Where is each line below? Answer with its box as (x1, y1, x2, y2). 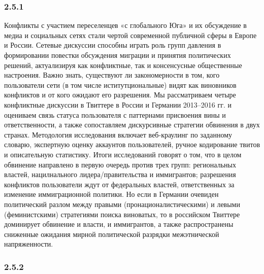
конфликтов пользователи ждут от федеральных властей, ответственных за (4, 179, 235, 189)
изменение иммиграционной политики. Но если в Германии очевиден (4, 189, 219, 199)
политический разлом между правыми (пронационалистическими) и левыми (4, 198, 240, 209)
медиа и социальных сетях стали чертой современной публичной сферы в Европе (4, 29, 257, 40)
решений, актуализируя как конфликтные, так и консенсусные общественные (4, 59, 242, 70)
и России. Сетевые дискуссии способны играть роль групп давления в (4, 40, 221, 50)
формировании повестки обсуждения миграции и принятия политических (4, 50, 231, 60)
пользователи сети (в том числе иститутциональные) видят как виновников (4, 79, 237, 90)
